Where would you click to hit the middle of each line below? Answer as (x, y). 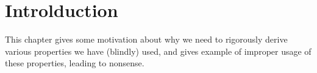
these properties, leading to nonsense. (75, 63)
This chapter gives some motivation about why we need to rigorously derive (146, 39)
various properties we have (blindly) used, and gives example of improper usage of (158, 51)
